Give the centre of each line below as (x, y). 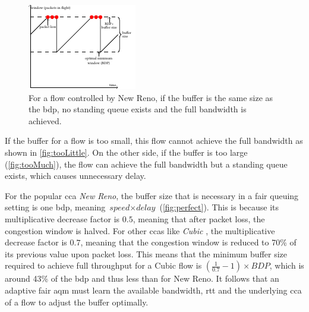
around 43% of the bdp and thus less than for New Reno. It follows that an (142, 278)
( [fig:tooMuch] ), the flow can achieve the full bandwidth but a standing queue (146, 164)
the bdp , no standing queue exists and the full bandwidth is (138, 109)
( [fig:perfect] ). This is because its (219, 207)
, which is (287, 265)
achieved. (45, 120)
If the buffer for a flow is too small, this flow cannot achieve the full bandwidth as (154, 141)
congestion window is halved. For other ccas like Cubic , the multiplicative (140, 230)
